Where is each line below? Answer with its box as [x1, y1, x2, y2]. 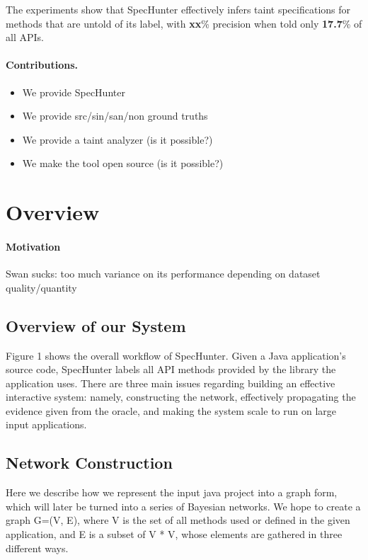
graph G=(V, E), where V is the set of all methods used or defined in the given [6, 513, 350, 527]
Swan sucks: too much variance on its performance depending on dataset [6, 266, 321, 281]
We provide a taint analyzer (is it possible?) [22, 132, 213, 147]
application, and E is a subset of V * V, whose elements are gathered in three [6, 527, 343, 542]
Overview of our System [6, 314, 186, 336]
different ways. [6, 540, 69, 555]
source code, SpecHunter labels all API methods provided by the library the [6, 362, 336, 377]
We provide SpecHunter [22, 84, 125, 99]
